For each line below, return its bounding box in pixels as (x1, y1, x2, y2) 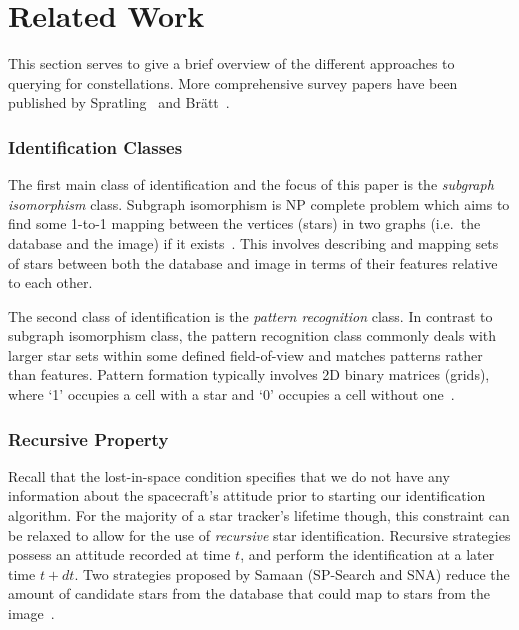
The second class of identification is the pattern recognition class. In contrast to (8, 305, 493, 326)
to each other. (8, 272, 93, 293)
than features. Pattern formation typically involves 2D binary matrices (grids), (8, 364, 490, 385)
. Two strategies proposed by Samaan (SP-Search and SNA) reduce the (74, 563, 510, 584)
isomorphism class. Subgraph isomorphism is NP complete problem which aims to (8, 193, 510, 214)
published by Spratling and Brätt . (8, 92, 230, 113)
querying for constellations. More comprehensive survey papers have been (8, 72, 458, 93)
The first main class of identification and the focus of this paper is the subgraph (8, 174, 494, 195)
